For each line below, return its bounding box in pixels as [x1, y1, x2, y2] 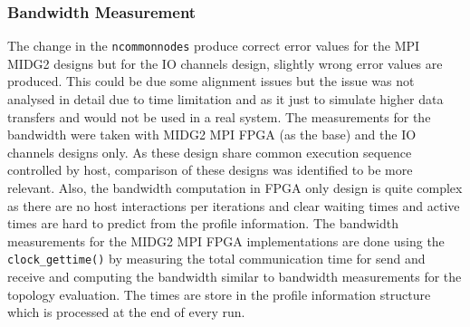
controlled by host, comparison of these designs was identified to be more [7, 160, 413, 179]
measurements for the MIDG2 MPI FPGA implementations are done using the [7, 231, 445, 250]
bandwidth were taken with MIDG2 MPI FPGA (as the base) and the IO [7, 125, 417, 144]
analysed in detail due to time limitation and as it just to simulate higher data [7, 90, 444, 109]
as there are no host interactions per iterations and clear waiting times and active [7, 196, 460, 215]
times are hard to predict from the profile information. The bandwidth [7, 214, 399, 233]
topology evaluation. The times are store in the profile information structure [7, 284, 431, 303]
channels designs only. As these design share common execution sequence [7, 142, 412, 161]
